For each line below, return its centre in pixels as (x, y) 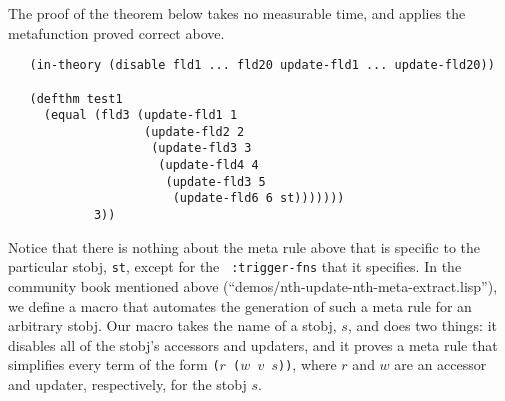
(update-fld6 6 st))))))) (258, 198)
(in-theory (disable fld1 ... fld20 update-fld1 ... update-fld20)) (262, 65)
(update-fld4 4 (208, 165)
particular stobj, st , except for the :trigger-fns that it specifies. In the (235, 266)
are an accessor (440, 364)
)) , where (307, 364)
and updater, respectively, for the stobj (127, 384)
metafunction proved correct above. (116, 32)
